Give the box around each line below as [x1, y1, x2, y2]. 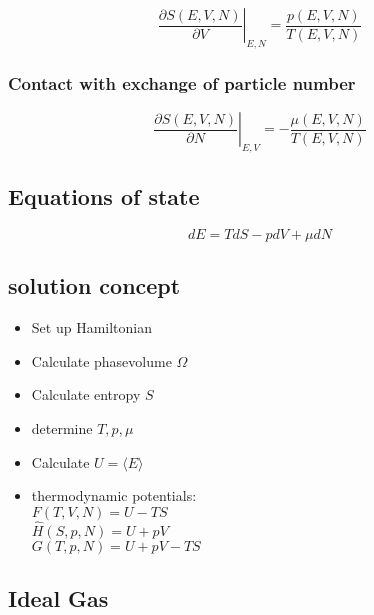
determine [31, 418, 93, 438]
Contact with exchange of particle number [8, 70, 356, 95]
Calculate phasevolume [31, 350, 172, 371]
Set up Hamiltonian [31, 317, 152, 338]
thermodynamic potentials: [31, 485, 197, 506]
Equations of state [8, 181, 200, 212]
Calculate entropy [31, 384, 141, 405]
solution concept [8, 270, 181, 301]
